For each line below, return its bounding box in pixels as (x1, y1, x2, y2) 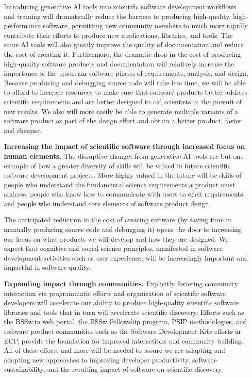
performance (4, 20, 41, 31)
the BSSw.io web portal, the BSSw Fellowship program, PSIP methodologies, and (4, 316, 247, 327)
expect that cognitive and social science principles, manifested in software (4, 243, 223, 253)
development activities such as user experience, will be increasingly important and (4, 252, 248, 262)
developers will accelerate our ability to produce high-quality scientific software (4, 297, 239, 308)
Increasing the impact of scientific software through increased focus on (4, 141, 245, 151)
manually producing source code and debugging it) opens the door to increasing (4, 224, 241, 234)
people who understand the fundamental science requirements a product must (4, 179, 235, 189)
